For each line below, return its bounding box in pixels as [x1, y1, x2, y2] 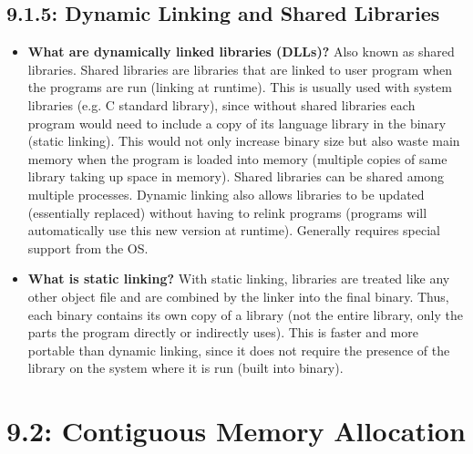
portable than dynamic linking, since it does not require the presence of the [27, 340, 450, 359]
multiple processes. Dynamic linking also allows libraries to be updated [27, 184, 425, 203]
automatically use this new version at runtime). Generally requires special [27, 221, 440, 240]
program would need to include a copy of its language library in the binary [27, 113, 447, 132]
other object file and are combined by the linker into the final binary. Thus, [27, 286, 449, 305]
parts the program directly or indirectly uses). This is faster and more [27, 323, 418, 342]
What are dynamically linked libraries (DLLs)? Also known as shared [27, 42, 455, 61]
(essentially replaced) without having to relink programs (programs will [27, 202, 427, 222]
